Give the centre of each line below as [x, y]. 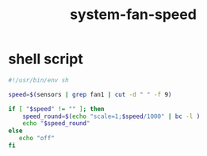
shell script [46, 59]
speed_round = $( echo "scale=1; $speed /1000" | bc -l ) [111, 116]
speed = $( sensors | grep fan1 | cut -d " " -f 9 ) [90, 94]
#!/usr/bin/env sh [38, 80]
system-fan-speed [133, 15]
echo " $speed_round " [56, 124]
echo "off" [37, 139]
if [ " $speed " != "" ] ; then [56, 108]
